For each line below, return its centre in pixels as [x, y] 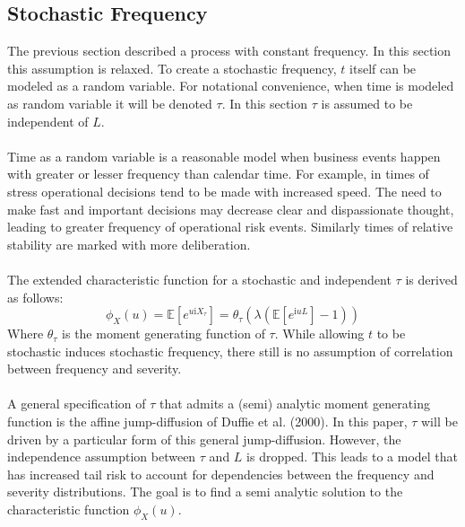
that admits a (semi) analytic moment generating [294, 404]
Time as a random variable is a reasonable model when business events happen [224, 156]
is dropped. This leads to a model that [353, 457]
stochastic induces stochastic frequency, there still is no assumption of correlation [230, 351]
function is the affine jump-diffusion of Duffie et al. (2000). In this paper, [207, 422]
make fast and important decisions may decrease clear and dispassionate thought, [231, 209]
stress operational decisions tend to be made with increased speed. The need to [224, 191]
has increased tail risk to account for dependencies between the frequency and [221, 474]
